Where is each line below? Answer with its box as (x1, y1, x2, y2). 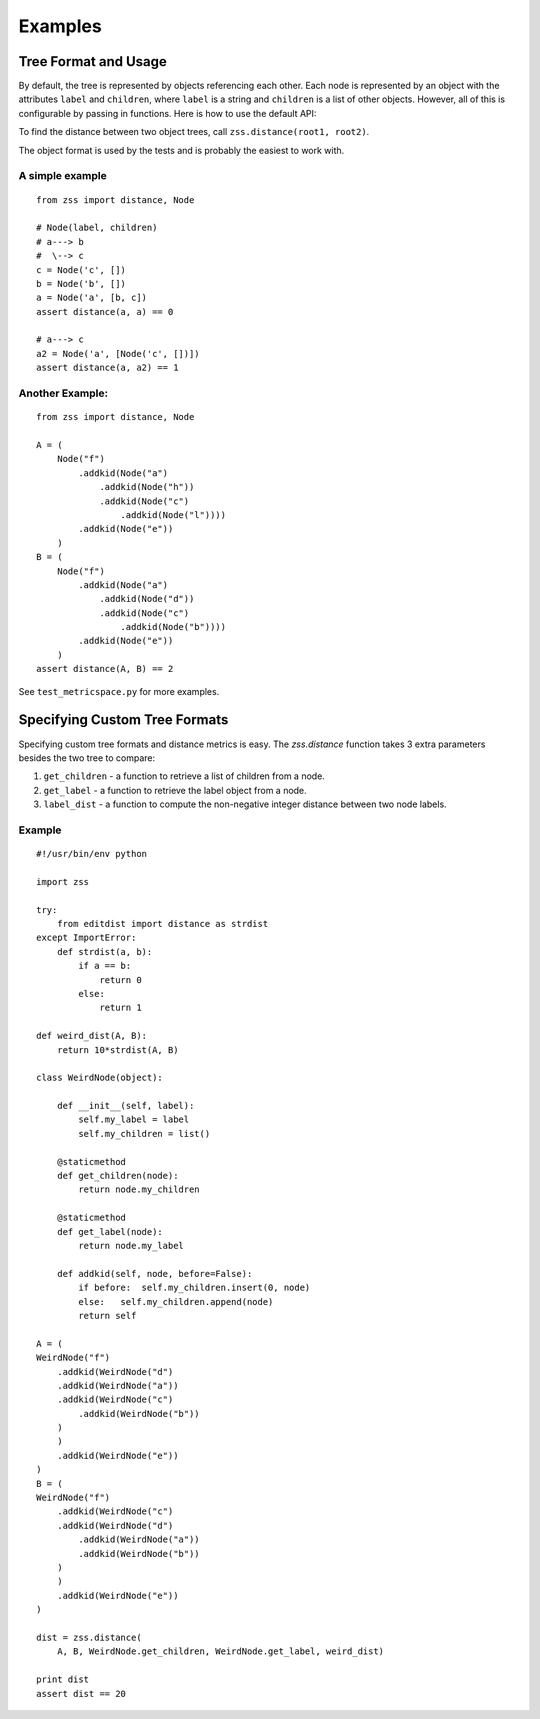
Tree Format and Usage (18, 53, 167, 70)
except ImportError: (36, 932, 137, 944)
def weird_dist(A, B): (36, 1030, 148, 1042)
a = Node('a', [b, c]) (36, 292, 148, 304)
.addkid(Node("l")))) (120, 509, 227, 520)
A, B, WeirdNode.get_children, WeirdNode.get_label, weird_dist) (56, 1646, 385, 1657)
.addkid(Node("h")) (99, 481, 195, 493)
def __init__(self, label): (56, 1100, 195, 1112)
